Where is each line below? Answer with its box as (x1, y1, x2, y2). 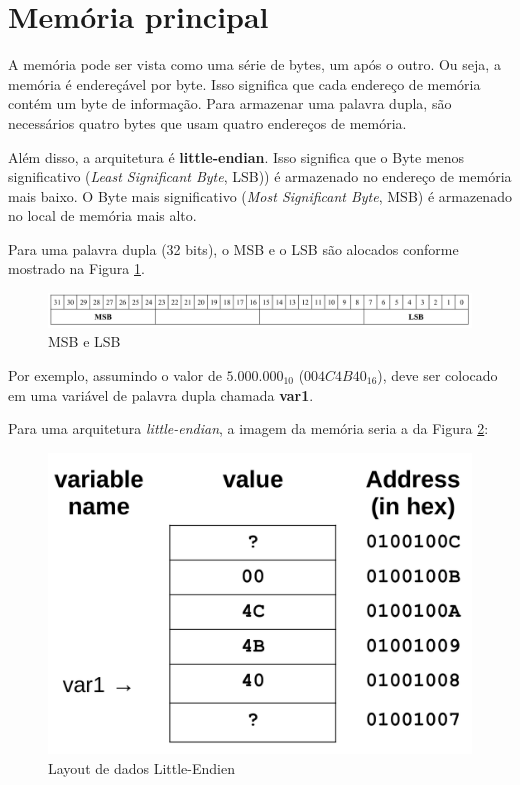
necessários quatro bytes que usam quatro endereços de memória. (8, 112, 407, 133)
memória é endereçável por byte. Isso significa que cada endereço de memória (8, 73, 481, 94)
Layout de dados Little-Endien (48, 757, 235, 778)
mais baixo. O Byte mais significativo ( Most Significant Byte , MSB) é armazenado (8, 185, 512, 206)
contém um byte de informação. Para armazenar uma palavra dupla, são (8, 93, 452, 114)
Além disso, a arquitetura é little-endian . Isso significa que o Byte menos (8, 146, 465, 167)
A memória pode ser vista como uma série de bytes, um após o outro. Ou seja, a (8, 54, 501, 75)
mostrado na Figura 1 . (8, 258, 145, 279)
